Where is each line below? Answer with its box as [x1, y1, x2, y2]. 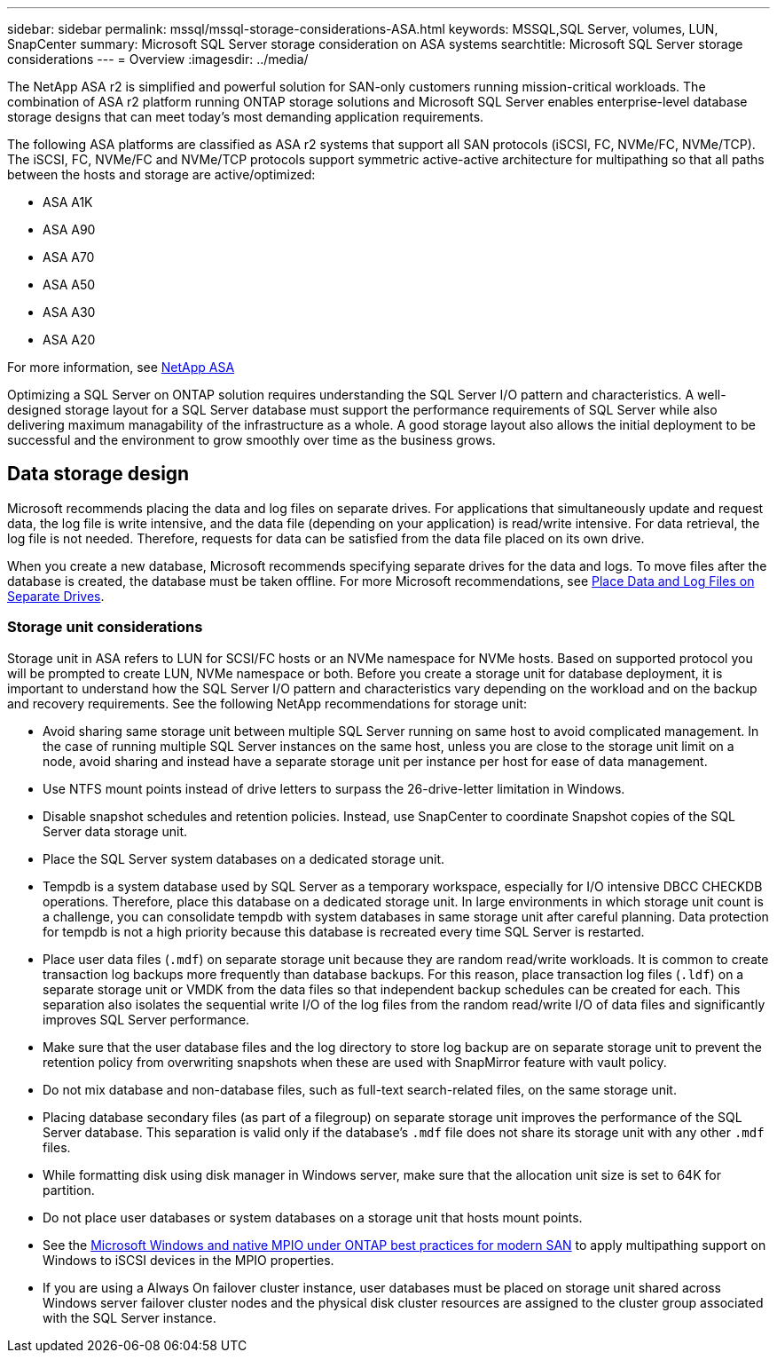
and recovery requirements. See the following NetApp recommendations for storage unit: [7, 695, 528, 711]
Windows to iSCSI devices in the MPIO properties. [43, 1252, 334, 1268]
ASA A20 [43, 332, 96, 347]
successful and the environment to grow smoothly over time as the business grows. [7, 432, 496, 447]
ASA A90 [43, 222, 96, 237]
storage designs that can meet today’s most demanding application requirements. [7, 109, 484, 124]
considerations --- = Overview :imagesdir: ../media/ [7, 51, 309, 67]
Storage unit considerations [7, 618, 203, 637]
